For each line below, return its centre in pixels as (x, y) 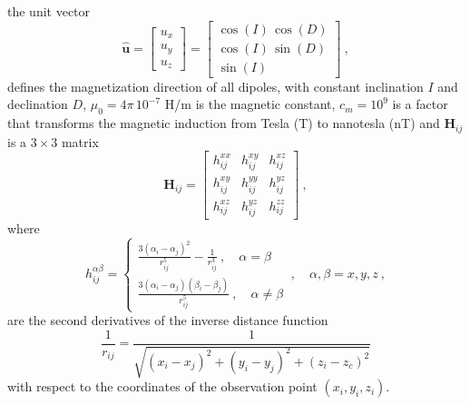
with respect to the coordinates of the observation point (162, 386)
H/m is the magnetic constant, (250, 104)
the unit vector (49, 11)
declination (38, 104)
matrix (80, 141)
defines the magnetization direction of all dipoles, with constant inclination (215, 86)
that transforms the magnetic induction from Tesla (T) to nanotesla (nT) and (224, 123)
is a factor (420, 104)
